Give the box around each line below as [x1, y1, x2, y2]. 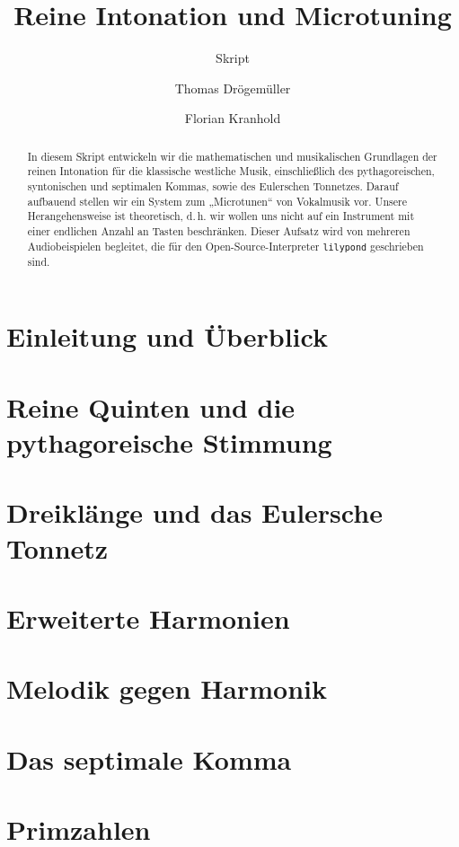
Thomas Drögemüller [174, 78, 291, 97]
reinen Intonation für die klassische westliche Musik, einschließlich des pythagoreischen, [27, 163, 435, 179]
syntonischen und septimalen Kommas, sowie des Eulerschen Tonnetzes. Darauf [27, 179, 399, 194]
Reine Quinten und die [6, 388, 296, 425]
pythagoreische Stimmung [6, 424, 332, 460]
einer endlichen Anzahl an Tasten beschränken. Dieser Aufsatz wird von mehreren [27, 223, 410, 238]
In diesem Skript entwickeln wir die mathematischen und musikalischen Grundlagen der [27, 148, 437, 163]
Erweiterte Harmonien [6, 599, 290, 636]
